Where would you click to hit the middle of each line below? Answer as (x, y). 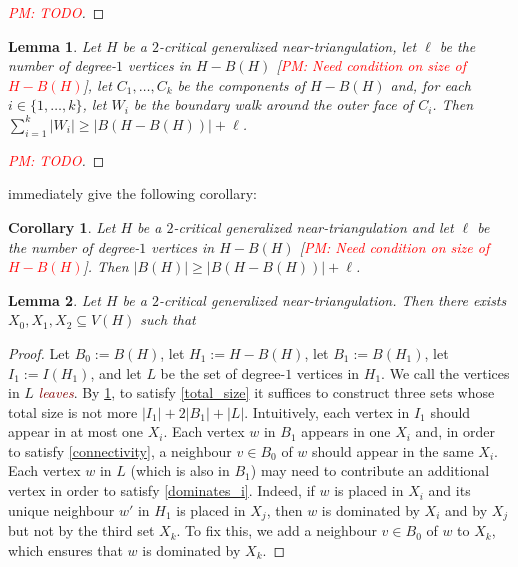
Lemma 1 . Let (54, 45)
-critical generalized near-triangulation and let (313, 226)
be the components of (241, 84)
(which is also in (180, 470)
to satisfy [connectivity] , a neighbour (120, 450)
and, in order (455, 431)
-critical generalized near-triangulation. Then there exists (332, 299)
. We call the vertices (445, 372)
